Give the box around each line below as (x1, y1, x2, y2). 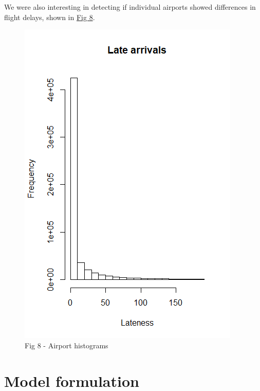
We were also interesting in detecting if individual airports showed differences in (4, 2, 256, 12)
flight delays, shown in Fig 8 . (4, 11, 95, 22)
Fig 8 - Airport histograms (25, 340, 108, 350)
